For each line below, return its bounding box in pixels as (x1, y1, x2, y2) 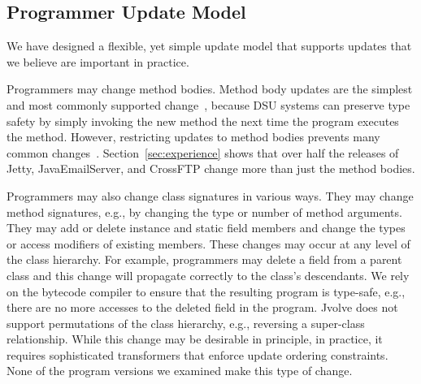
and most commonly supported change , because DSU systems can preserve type (7, 96, 410, 113)
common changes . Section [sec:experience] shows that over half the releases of (7, 144, 399, 161)
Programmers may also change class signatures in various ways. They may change (7, 187, 414, 204)
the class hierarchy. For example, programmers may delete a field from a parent (7, 251, 402, 268)
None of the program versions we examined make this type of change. (7, 362, 353, 379)
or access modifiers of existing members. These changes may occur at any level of (7, 235, 410, 252)
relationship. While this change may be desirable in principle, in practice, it (7, 330, 383, 347)
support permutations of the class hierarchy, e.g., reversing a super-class (7, 314, 365, 331)
